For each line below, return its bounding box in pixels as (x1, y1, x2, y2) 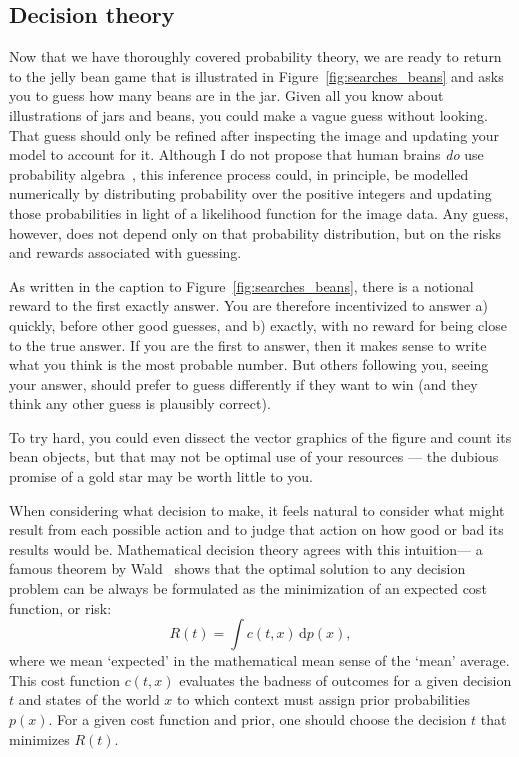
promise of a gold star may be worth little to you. (9, 466, 313, 487)
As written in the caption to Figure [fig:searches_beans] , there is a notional (9, 275, 474, 296)
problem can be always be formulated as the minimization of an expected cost (9, 578, 487, 599)
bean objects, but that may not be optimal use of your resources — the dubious (9, 446, 499, 467)
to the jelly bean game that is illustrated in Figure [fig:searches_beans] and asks (9, 65, 504, 86)
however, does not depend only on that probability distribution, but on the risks (9, 222, 502, 243)
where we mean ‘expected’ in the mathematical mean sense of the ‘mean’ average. (9, 650, 510, 671)
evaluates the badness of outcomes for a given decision (179, 669, 512, 690)
